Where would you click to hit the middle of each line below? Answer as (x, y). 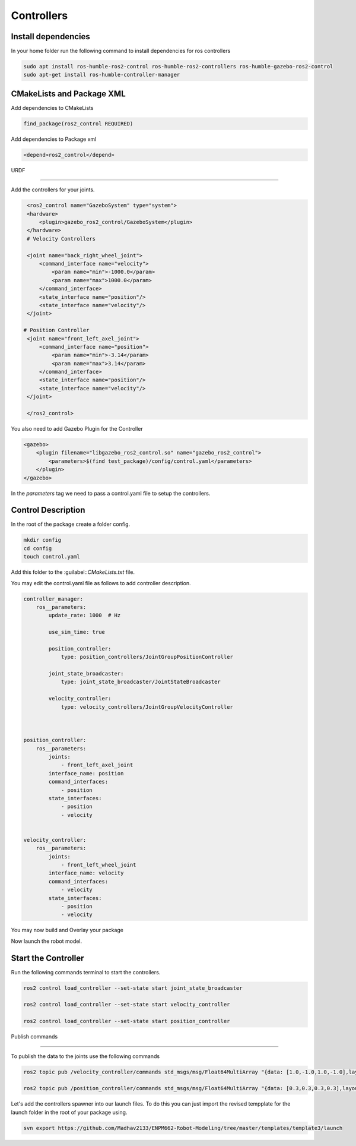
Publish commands (34, 1037)
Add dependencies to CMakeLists (52, 108)
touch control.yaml (52, 557)
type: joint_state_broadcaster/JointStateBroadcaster (141, 682)
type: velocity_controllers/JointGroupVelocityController (147, 707)
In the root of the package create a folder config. (71, 524)
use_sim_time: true (77, 632)
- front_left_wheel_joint (98, 865)
